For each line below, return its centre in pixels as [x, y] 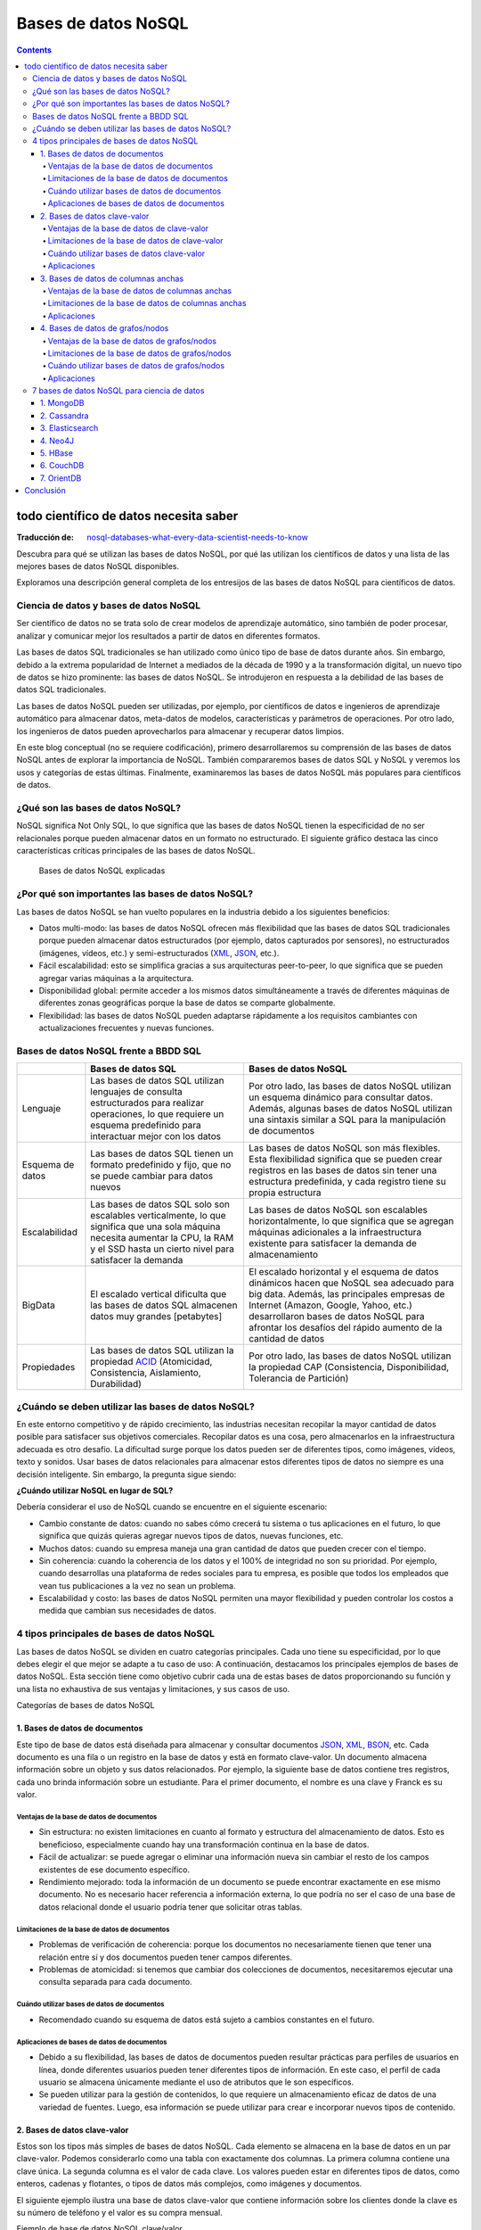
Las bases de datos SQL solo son [160, 1204]
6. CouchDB [62, 466]
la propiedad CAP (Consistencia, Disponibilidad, [349, 1367]
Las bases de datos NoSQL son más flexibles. [345, 1148]
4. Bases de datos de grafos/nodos [105, 328]
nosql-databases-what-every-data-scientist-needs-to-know [198, 537]
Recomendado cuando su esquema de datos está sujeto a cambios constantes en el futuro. [207, 2019]
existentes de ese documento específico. [114, 1870]
